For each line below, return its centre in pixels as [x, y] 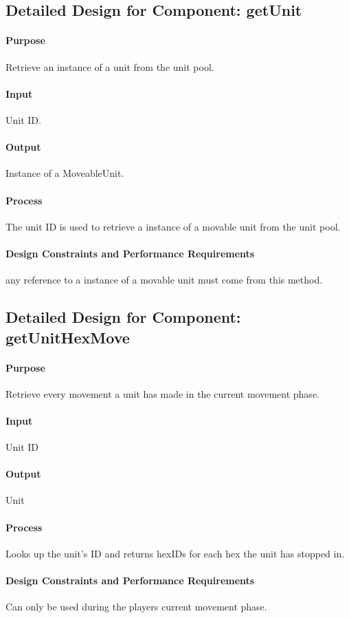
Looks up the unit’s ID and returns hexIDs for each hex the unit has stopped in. [175, 553]
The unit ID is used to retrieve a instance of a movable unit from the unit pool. [173, 226]
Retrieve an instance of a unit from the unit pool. [110, 66]
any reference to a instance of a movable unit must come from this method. [164, 280]
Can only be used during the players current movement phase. [136, 607]
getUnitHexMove [68, 337]
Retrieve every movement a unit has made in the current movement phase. [162, 393]
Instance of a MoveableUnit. [65, 173]
